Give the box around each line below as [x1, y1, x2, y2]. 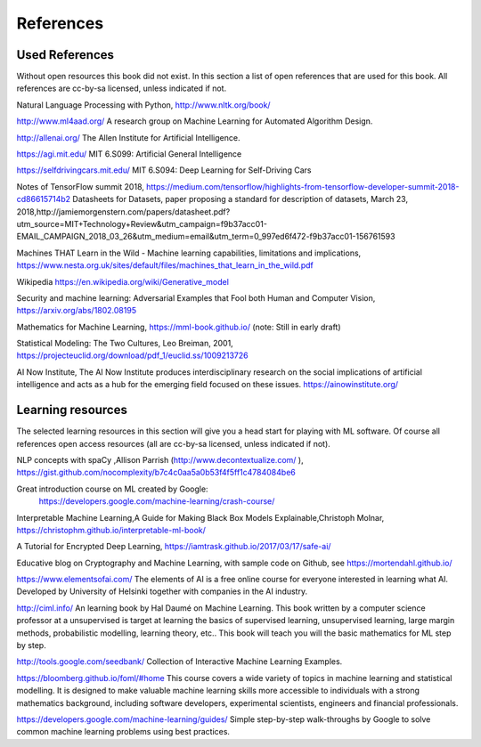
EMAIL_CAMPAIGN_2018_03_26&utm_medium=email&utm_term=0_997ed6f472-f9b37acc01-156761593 [16, 231, 395, 242]
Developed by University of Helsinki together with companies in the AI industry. [16, 586, 307, 597]
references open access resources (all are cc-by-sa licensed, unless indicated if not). [16, 438, 331, 449]
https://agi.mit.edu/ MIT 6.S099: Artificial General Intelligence [16, 149, 242, 159]
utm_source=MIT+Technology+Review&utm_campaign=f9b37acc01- [16, 218, 267, 229]
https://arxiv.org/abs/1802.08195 [16, 305, 137, 316]
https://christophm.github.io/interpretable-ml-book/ [16, 524, 207, 535]
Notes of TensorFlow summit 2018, [16, 181, 144, 191]
